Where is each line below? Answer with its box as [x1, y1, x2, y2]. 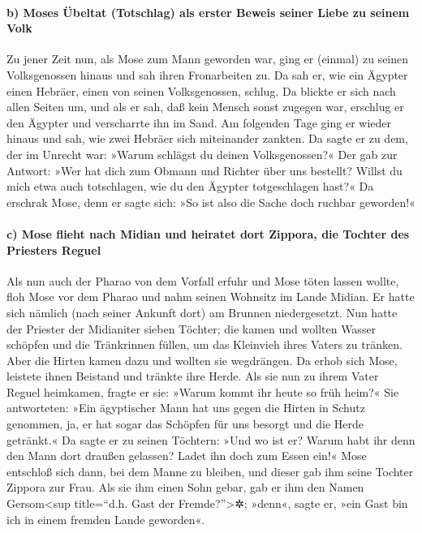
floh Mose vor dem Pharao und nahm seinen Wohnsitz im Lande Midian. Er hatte [6, 288, 415, 305]
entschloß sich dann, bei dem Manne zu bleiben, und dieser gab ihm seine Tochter [6, 462, 414, 479]
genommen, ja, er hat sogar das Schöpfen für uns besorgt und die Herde [6, 415, 364, 432]
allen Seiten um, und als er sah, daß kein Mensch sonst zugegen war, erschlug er [6, 98, 404, 115]
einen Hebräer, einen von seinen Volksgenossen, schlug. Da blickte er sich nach [6, 82, 396, 99]
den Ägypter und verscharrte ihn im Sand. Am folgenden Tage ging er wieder [6, 114, 391, 131]
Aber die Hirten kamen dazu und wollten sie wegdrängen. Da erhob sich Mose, [6, 351, 398, 368]
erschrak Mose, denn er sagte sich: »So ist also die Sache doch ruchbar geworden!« [6, 193, 416, 210]
